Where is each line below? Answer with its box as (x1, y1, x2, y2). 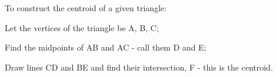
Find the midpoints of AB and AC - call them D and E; (5, 41, 206, 53)
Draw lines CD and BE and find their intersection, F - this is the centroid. (5, 61, 273, 73)
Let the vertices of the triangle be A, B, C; (5, 21, 159, 34)
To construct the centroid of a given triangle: (5, 2, 167, 14)
